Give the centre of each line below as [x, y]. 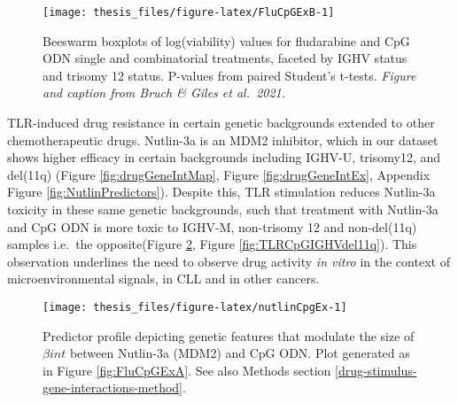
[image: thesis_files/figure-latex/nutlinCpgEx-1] [195, 307]
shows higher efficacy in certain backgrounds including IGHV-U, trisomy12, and [224, 157]
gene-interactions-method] [113, 387]
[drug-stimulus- [376, 370]
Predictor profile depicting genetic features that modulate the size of [229, 335]
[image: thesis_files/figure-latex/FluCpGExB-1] [189, 12]
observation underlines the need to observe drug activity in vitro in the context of [229, 261]
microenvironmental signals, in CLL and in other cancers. [163, 279]
